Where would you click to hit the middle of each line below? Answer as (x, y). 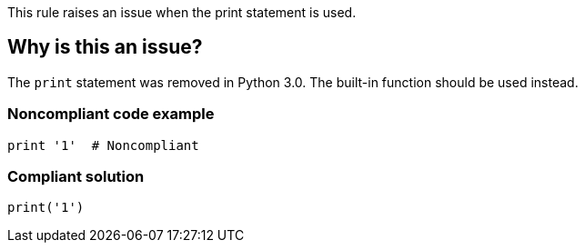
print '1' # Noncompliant (103, 145)
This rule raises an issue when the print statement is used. (182, 12)
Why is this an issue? (105, 47)
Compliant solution (76, 176)
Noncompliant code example (111, 114)
